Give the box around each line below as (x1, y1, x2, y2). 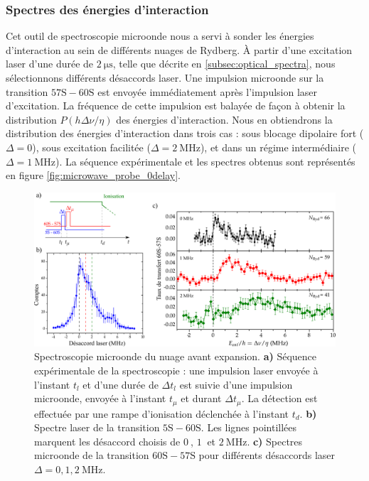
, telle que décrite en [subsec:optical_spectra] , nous (112, 56, 336, 71)
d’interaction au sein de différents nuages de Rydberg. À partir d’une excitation (6, 42, 353, 57)
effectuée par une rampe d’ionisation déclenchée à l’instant (34, 406, 289, 421)
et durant (181, 391, 222, 406)
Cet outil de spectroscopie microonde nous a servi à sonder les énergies (6, 28, 314, 43)
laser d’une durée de (6, 56, 94, 71)
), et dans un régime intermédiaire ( (200, 139, 357, 154)
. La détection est (241, 391, 318, 406)
